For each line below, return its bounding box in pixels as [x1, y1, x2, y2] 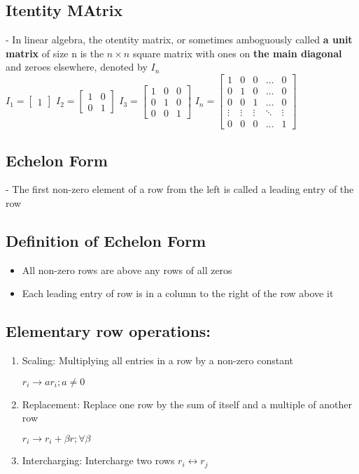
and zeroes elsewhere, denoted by [6, 59, 148, 74]
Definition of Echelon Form [6, 229, 206, 251]
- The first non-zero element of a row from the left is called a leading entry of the [6, 182, 354, 196]
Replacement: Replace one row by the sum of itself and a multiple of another [22, 396, 352, 411]
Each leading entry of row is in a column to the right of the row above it [22, 286, 334, 301]
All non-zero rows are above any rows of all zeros [22, 262, 232, 277]
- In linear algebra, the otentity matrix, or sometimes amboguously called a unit [6, 32, 353, 47]
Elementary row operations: [6, 320, 211, 342]
